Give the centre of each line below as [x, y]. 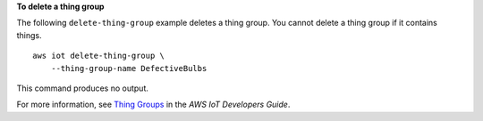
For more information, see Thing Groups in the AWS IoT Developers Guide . [153, 105]
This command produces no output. [83, 88]
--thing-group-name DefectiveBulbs [129, 68]
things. [29, 35]
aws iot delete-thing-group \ [99, 56]
